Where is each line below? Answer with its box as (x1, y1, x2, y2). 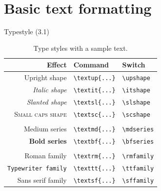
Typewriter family (7, 165, 67, 172)
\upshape (122, 75, 150, 82)
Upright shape (24, 72, 67, 83)
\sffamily (122, 177, 154, 184)
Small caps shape (14, 108, 67, 119)
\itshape (122, 87, 150, 94)
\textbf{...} (73, 138, 116, 145)
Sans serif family (17, 174, 67, 185)
